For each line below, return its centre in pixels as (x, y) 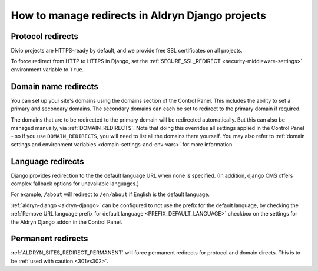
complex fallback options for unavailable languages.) (75, 184)
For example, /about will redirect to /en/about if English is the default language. (110, 194)
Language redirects (48, 161)
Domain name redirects (54, 86)
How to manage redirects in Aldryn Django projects (138, 15)
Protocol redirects (45, 36)
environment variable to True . (47, 69)
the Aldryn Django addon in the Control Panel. (67, 222)
